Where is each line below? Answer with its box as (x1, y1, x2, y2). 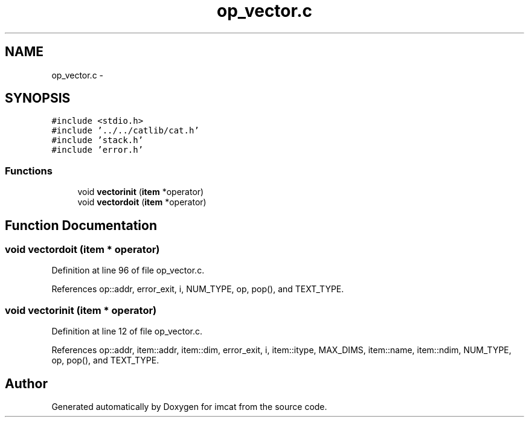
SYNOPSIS (5, 91, 71, 106)
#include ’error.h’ (51, 145, 144, 155)
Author (5, 376, 48, 391)
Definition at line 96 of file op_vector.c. (51, 265, 205, 276)
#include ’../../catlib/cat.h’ (51, 126, 199, 136)
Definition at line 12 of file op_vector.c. (51, 326, 203, 337)
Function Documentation (5, 217, 157, 233)
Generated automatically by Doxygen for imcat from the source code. (51, 401, 327, 412)
